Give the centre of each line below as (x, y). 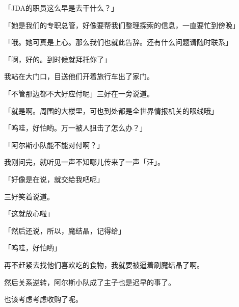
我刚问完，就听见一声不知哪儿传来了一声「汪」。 (84, 162)
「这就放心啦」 (29, 213)
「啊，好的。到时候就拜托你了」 (58, 59)
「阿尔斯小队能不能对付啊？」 (54, 145)
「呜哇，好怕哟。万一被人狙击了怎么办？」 (75, 128)
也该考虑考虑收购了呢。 (43, 299)
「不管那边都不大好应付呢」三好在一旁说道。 (79, 93)
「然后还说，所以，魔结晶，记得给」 (65, 230)
